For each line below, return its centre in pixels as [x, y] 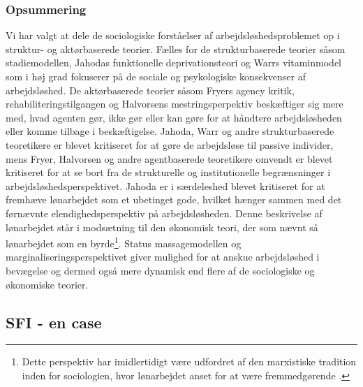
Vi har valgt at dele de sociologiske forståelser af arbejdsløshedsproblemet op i [173, 35]
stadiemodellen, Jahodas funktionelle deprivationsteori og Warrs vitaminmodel [173, 63]
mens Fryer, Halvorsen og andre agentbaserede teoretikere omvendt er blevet [169, 158]
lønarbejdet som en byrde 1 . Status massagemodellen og [124, 242]
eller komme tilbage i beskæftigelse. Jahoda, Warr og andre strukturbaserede [170, 131]
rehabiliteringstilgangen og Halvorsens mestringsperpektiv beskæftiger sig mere [175, 104]
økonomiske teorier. [47, 284]
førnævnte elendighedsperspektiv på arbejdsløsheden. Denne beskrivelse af [164, 213]
